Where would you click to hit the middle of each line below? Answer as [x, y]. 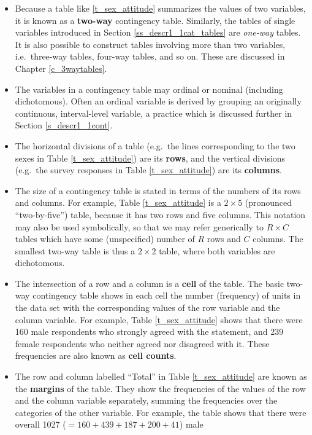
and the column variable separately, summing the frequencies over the [146, 400]
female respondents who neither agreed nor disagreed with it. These [142, 343]
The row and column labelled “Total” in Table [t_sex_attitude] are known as [161, 376]
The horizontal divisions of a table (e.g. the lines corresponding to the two [155, 145]
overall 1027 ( [40, 424]
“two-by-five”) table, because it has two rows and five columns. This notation [160, 214]
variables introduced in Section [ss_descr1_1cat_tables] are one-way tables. [158, 32]
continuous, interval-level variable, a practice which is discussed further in [154, 113]
